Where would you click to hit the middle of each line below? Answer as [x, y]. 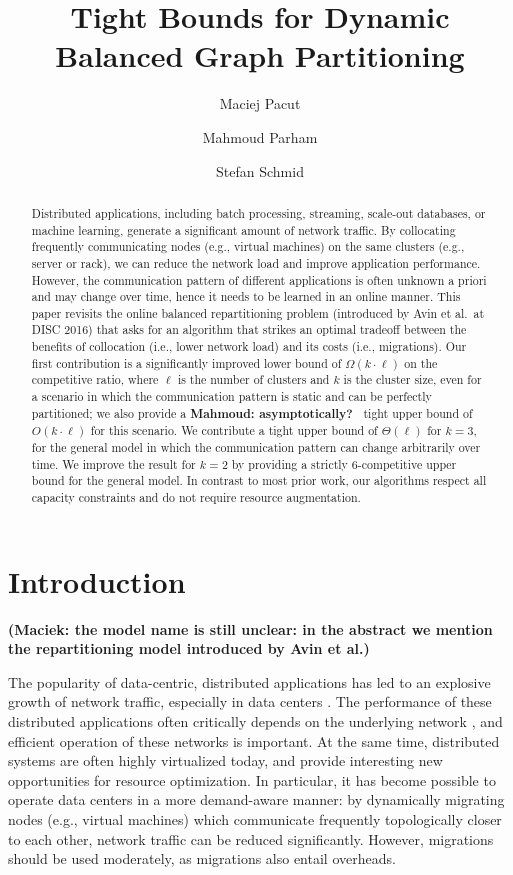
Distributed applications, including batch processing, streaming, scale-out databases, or [258, 212]
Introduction [97, 580]
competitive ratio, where [95, 379]
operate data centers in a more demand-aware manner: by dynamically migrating [256, 799]
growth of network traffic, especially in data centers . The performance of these [250, 701]
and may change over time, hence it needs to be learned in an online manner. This [246, 296]
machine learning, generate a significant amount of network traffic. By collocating [243, 229]
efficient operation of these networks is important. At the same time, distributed [254, 740]
